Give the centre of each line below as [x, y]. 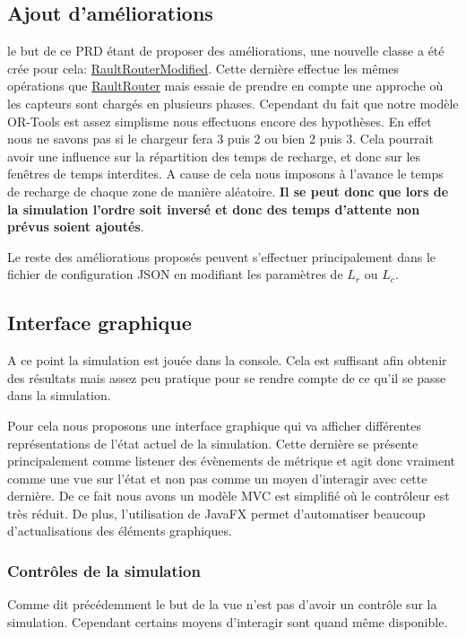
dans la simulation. [59, 395]
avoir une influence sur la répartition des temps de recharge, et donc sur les [214, 156]
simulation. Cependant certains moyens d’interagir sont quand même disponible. [228, 621]
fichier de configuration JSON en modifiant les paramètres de [175, 274]
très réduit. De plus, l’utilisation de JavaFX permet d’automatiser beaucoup [216, 513]
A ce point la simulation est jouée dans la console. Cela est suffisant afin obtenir [227, 360]
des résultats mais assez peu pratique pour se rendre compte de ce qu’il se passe [227, 377]
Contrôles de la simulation [104, 570]
